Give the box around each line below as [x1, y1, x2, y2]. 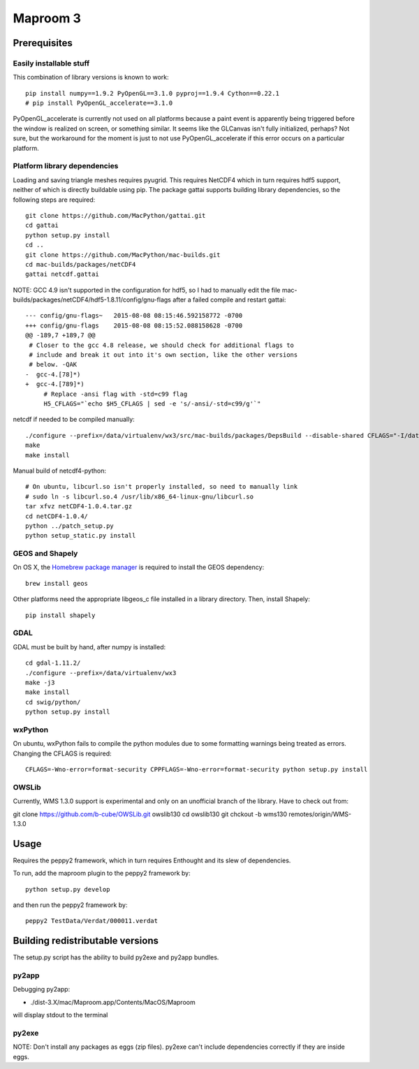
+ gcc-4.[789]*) [25, 381, 84, 388]
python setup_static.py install [25, 531, 136, 540]
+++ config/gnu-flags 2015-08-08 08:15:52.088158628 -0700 [25, 321, 243, 330]
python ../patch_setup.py [25, 522, 115, 530]
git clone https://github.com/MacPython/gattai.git [25, 212, 206, 219]
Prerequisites [13, 37, 73, 49]
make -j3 [25, 678, 55, 686]
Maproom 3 [13, 10, 82, 26]
